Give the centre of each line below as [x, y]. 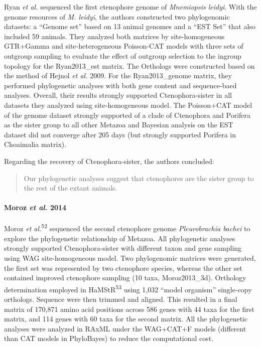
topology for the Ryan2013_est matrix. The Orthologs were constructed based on [129, 65]
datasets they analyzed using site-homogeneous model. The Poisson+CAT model [128, 105]
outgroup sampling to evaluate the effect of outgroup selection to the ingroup [123, 55]
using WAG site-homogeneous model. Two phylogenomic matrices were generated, [130, 257]
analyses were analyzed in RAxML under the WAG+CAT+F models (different [125, 328]
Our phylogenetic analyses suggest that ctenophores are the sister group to [139, 178]
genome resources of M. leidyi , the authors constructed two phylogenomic [117, 16]
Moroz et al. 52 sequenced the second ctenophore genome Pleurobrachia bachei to [127, 228]
